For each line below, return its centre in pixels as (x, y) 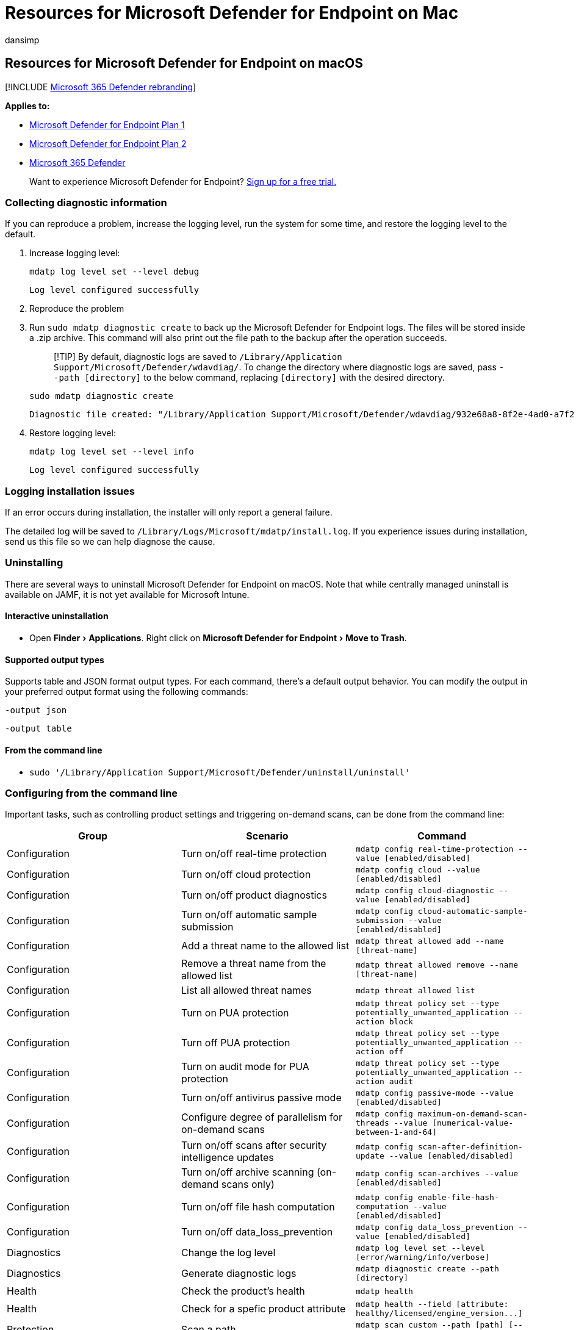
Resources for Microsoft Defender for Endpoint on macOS (184, 63)
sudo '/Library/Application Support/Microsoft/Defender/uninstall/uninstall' (220, 772)
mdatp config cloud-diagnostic (425, 891)
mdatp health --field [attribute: (432, 1304)
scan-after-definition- (470, 1147)
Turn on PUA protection (235, 1012)
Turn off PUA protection (236, 1042)
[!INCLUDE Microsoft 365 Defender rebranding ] (101, 87)
